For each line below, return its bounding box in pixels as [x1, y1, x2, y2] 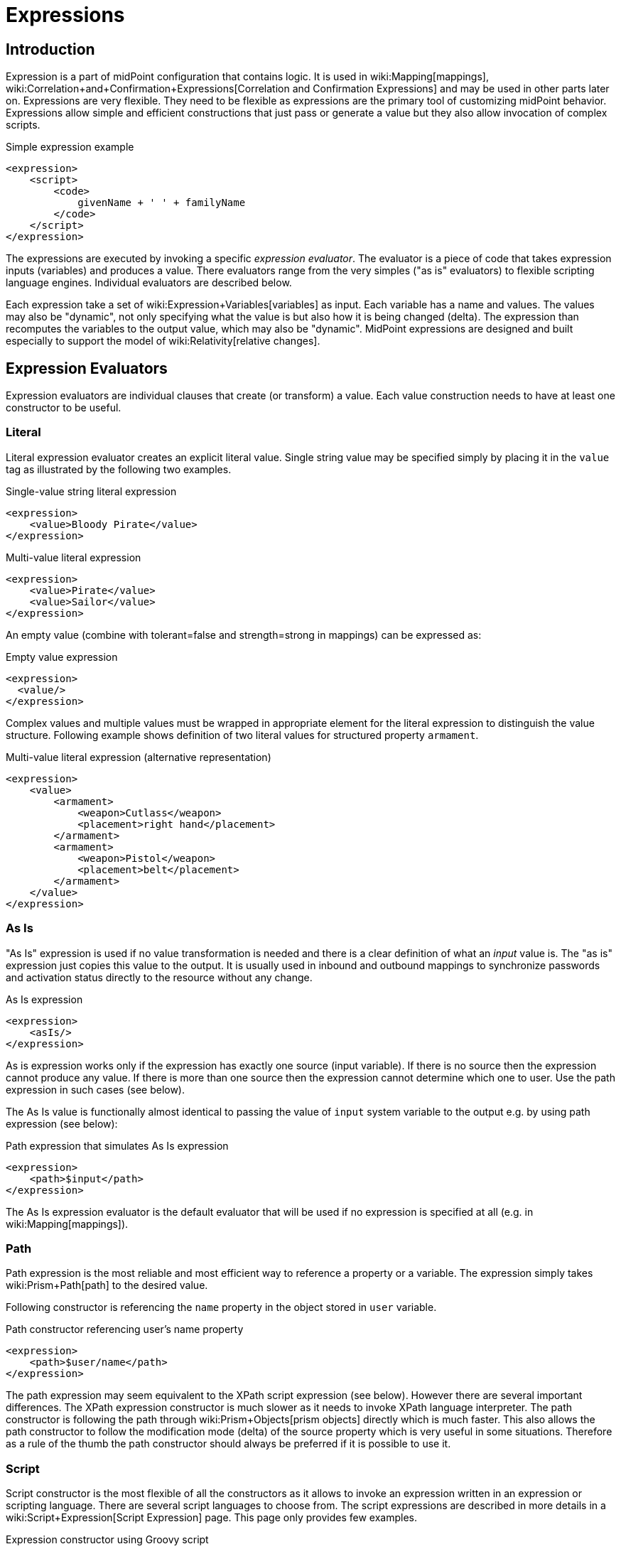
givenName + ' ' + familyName [77, 197, 246, 209]
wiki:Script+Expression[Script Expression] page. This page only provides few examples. [6, 1511, 418, 1524]
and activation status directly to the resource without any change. [6, 971, 313, 983]
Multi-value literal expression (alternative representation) [6, 750, 271, 763]
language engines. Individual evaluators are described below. [6, 276, 292, 289]
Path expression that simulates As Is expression [6, 1139, 229, 1152]
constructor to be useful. [6, 401, 121, 414]
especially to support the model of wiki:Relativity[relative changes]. [6, 335, 320, 347]
